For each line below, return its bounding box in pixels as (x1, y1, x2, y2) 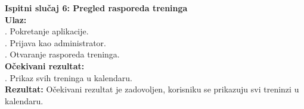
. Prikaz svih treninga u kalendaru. (5, 71, 132, 84)
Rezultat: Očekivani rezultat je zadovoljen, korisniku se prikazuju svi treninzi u (5, 83, 299, 95)
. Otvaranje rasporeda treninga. (5, 48, 120, 60)
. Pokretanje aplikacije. (5, 25, 89, 37)
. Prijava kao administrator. (5, 36, 106, 49)
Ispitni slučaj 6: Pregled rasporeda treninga (5, 2, 188, 14)
